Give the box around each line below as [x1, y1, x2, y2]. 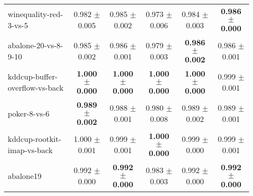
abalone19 [8, 170, 42, 181]
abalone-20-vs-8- [8, 39, 63, 51]
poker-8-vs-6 [8, 107, 50, 119]
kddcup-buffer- [8, 71, 58, 82]
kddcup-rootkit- [8, 133, 61, 144]
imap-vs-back [8, 144, 53, 156]
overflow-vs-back [8, 82, 64, 93]
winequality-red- [8, 8, 63, 20]
